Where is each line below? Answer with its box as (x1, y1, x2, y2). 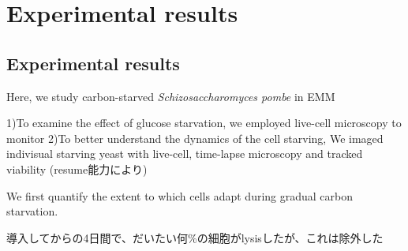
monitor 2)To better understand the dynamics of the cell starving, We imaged (6, 129, 384, 146)
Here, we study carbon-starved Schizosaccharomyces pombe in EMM (6, 88, 335, 104)
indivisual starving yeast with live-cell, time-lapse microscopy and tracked (6, 145, 363, 162)
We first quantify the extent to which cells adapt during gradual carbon (6, 187, 354, 204)
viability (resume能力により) (6, 160, 148, 177)
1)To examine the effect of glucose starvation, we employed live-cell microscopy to (6, 114, 402, 131)
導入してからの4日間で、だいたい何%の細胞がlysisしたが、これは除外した (6, 229, 384, 245)
